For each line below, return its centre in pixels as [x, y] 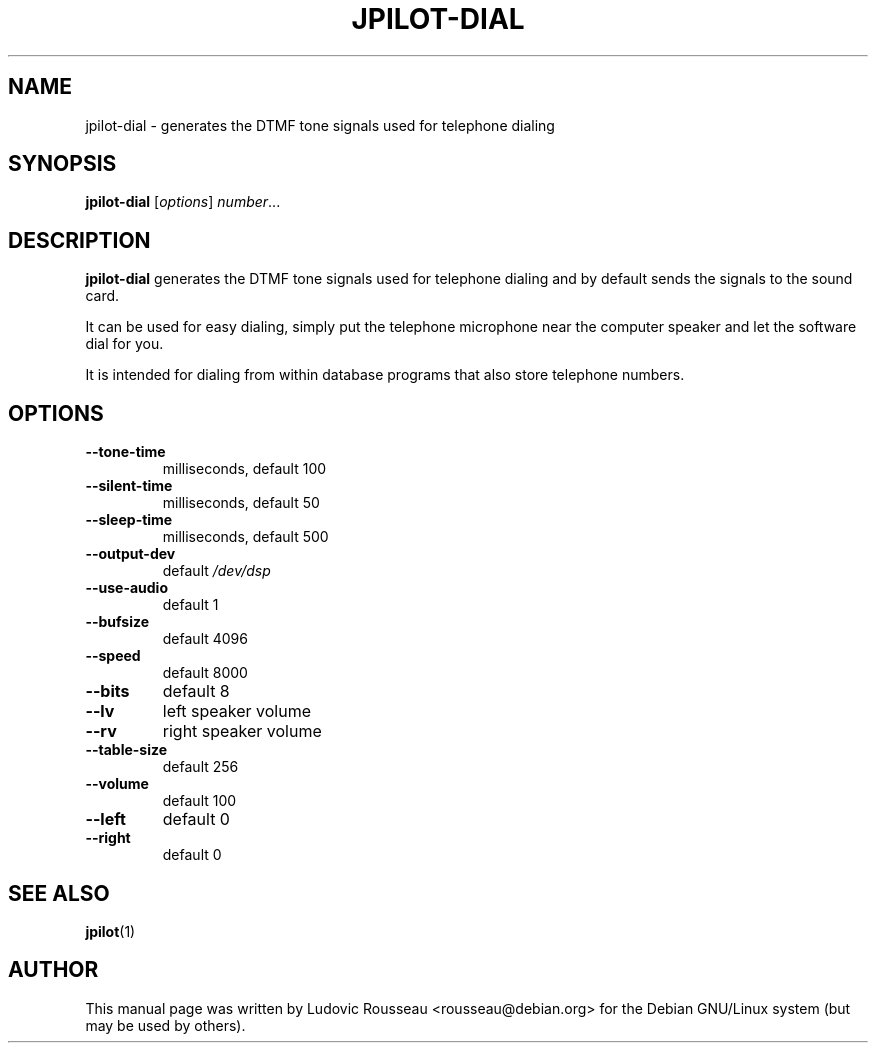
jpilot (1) [110, 931]
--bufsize [117, 622]
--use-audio [126, 588]
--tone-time [125, 452]
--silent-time [129, 486]
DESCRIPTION [79, 240]
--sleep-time [129, 520]
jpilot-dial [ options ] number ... [183, 202]
